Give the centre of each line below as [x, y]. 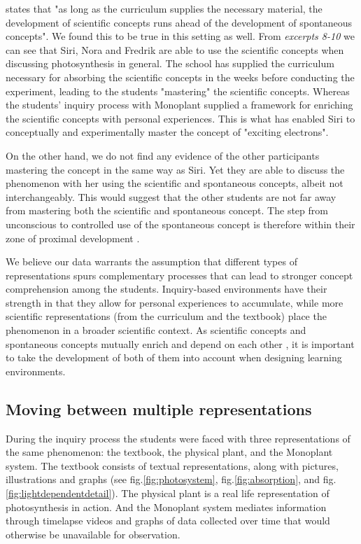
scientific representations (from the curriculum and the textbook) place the [166, 316]
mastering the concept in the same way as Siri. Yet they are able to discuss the [175, 169]
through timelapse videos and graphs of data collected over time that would [168, 521]
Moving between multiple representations [159, 409]
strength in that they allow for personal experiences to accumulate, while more [175, 302]
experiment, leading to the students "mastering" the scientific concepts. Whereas [178, 91]
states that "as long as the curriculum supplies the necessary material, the [164, 8]
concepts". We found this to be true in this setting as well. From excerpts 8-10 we [180, 36]
